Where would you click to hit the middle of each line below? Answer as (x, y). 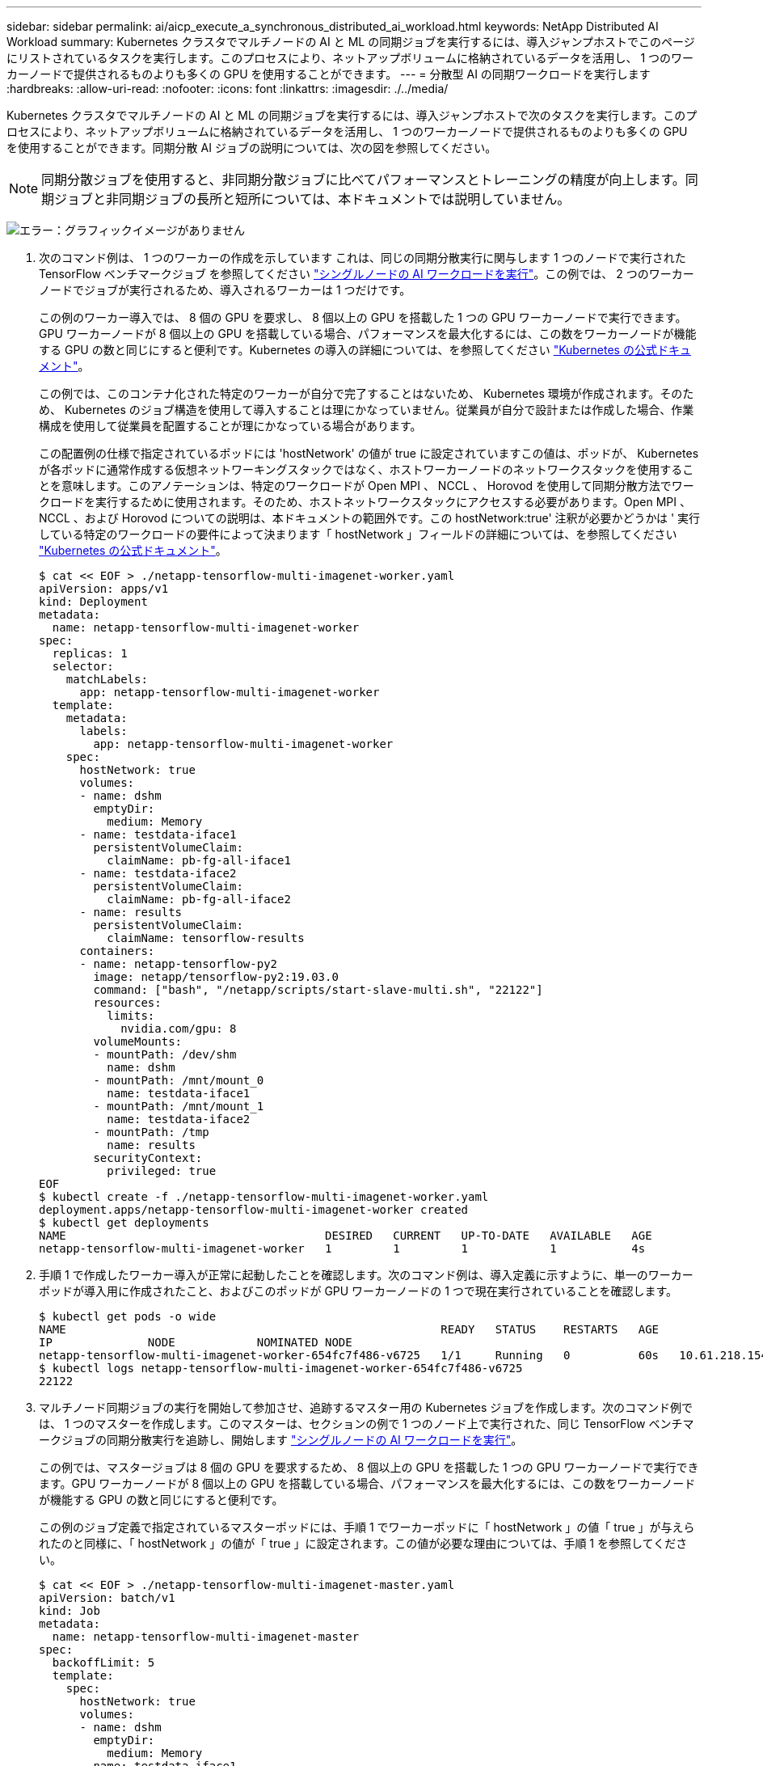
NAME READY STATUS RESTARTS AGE (349, 1329)
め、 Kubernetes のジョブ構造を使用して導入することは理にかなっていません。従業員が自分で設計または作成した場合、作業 (367, 410)
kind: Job (70, 1611)
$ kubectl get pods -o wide (128, 1316)
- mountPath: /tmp (151, 1132)
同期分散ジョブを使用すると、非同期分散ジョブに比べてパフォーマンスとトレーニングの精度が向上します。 (363, 180)
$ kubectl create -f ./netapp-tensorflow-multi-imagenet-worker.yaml (264, 1197)
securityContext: (148, 1158)
